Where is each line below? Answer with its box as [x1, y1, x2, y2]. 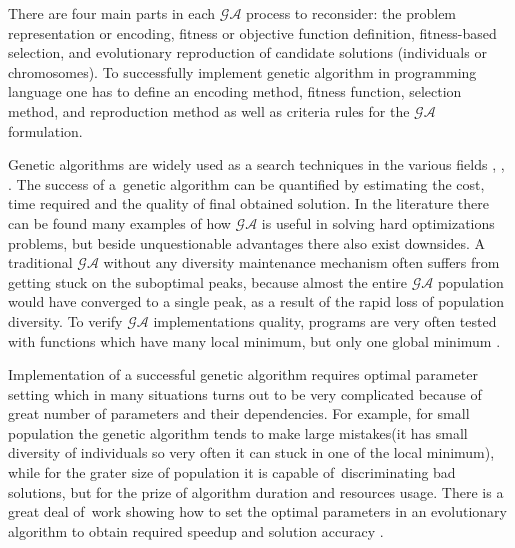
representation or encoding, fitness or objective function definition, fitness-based [8, 22, 497, 43]
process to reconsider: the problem [246, 3, 457, 23]
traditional [8, 252, 73, 273]
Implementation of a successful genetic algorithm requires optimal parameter [8, 364, 478, 385]
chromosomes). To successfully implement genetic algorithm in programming [8, 61, 477, 82]
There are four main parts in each [8, 3, 216, 23]
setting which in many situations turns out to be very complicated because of [8, 383, 482, 404]
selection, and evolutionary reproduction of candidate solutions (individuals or [8, 42, 487, 63]
